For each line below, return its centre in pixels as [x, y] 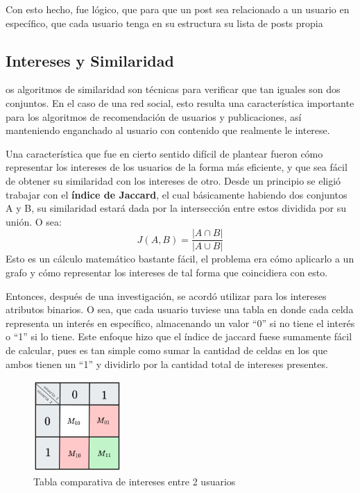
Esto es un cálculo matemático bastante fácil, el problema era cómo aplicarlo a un [180, 259]
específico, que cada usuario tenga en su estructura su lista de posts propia [164, 23]
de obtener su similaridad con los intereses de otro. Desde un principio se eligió [173, 180]
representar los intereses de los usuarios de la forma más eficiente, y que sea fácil [177, 167]
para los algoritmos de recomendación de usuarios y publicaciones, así [154, 116]
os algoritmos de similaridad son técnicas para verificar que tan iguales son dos [173, 89]
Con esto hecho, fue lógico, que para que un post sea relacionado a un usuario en [178, 9]
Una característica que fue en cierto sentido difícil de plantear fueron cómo [164, 153]
